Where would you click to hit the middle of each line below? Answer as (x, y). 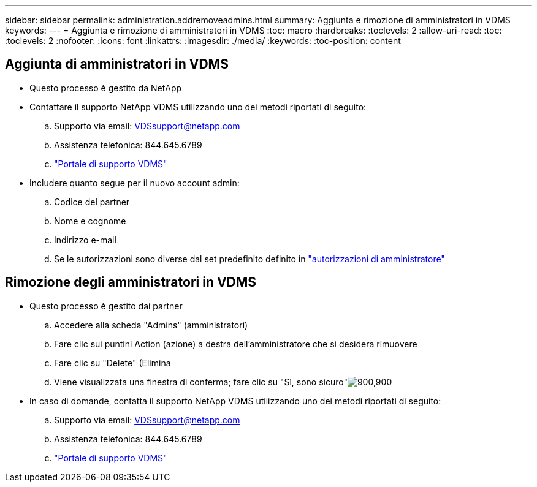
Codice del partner (92, 202)
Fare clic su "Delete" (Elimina (112, 363)
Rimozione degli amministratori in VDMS (131, 282)
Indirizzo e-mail (85, 240)
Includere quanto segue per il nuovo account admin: (135, 183)
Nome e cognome (90, 221)
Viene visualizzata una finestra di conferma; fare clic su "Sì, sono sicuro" (201, 382)
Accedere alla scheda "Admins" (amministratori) (151, 325)
